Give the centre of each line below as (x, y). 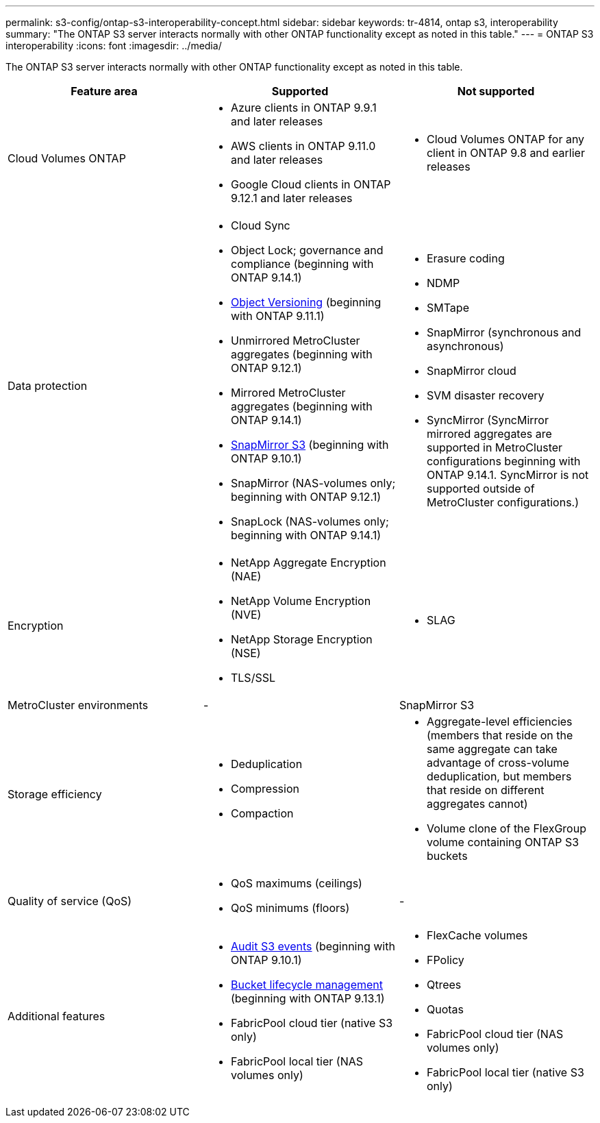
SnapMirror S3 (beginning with (310, 445)
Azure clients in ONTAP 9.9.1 (303, 108)
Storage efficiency (55, 794)
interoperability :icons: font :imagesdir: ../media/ (114, 46)
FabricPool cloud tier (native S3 (312, 1023)
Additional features (57, 1016)
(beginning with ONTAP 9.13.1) (308, 998)
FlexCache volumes (477, 935)
